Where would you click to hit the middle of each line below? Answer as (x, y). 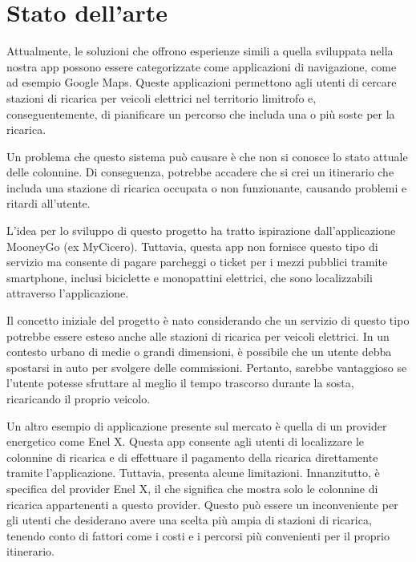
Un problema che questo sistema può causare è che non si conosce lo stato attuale (207, 156)
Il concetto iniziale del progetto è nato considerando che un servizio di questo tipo (208, 320)
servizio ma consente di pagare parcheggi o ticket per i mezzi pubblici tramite (197, 262)
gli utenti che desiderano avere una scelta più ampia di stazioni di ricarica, (189, 520)
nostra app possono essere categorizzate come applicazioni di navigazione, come (202, 66)
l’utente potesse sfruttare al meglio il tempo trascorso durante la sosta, (180, 383)
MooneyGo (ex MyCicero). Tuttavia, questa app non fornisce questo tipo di (192, 246)
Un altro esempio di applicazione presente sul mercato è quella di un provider (197, 425)
